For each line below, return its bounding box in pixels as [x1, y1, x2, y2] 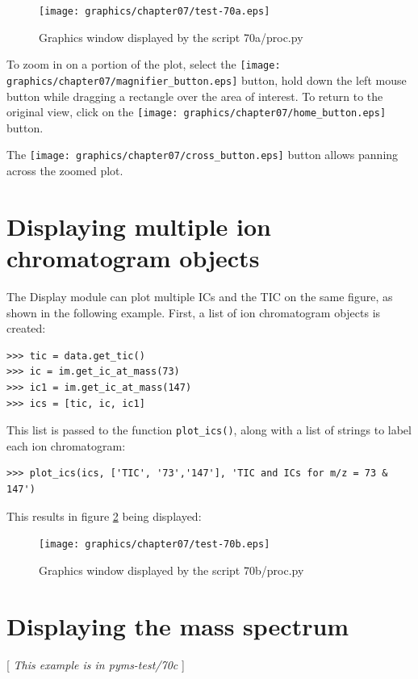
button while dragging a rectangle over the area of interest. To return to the [6, 87, 383, 104]
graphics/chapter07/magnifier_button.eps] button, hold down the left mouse [6, 71, 407, 88]
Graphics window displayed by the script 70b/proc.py [39, 561, 304, 578]
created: [6, 320, 46, 337]
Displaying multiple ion [6, 209, 271, 242]
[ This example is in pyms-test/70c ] [6, 656, 185, 673]
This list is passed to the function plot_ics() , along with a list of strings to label [6, 421, 412, 438]
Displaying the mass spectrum [6, 609, 349, 642]
